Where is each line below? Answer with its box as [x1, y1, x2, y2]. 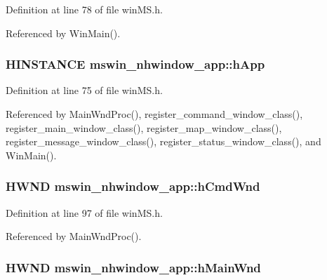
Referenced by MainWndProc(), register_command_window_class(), [6, 107, 303, 121]
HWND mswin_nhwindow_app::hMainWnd [6, 258, 261, 276]
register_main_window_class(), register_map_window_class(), [6, 120, 282, 135]
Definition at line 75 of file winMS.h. [6, 83, 163, 98]
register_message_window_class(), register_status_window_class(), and [6, 134, 321, 149]
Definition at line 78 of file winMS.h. [6, 2, 163, 16]
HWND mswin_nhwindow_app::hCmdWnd [6, 178, 260, 195]
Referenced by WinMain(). [6, 25, 121, 40]
